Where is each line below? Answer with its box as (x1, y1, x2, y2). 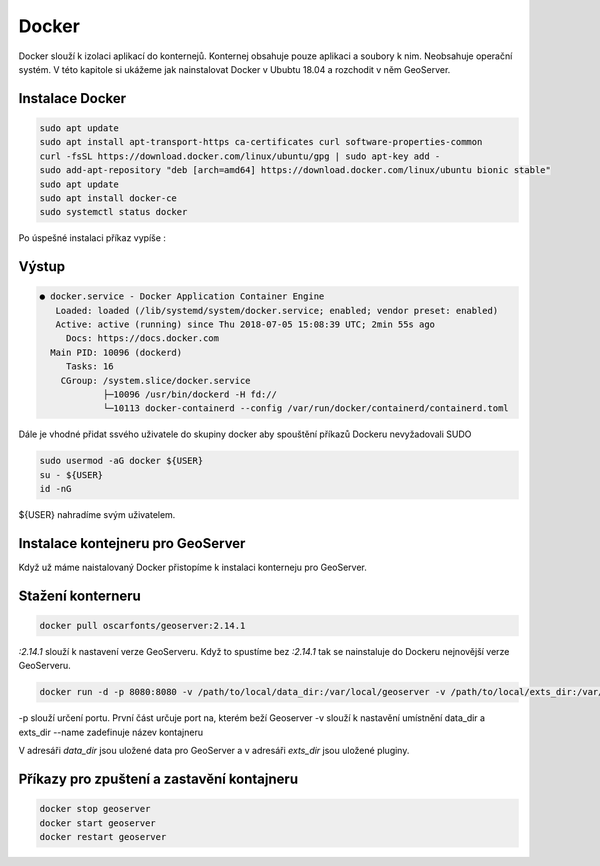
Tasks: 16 (65, 361, 114, 372)
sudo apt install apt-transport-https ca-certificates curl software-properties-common (39, 136, 483, 148)
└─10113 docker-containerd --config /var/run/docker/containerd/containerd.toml (102, 403, 509, 414)
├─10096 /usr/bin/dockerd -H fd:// (102, 389, 277, 400)
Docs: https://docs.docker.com (65, 333, 220, 344)
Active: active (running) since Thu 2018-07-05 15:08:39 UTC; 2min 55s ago (55, 319, 435, 330)
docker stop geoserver (39, 803, 151, 815)
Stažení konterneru (18, 587, 142, 604)
